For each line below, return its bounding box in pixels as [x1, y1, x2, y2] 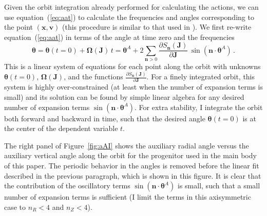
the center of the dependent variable [4, 123, 118, 134]
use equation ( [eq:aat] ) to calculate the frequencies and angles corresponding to [4, 11, 254, 22]
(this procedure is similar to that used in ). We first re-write [62, 21, 252, 32]
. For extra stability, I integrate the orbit [135, 101, 263, 112]
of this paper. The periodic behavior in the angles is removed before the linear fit [4, 160, 259, 171]
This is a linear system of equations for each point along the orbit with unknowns [4, 61, 261, 72]
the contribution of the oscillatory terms [4, 180, 130, 191]
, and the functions [64, 71, 123, 82]
